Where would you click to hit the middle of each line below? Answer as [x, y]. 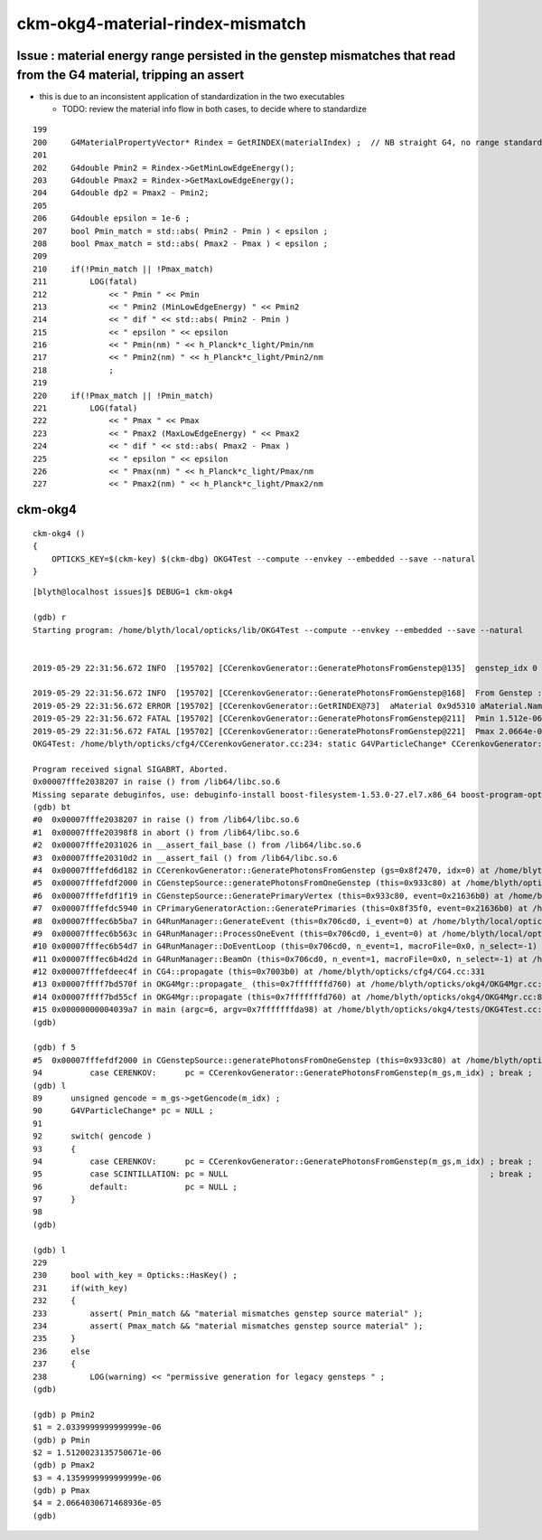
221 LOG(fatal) [85, 408]
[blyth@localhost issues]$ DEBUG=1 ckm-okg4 [133, 592]
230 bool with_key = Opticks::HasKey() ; [135, 1275]
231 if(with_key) [80, 1288]
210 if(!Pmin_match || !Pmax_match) [123, 269]
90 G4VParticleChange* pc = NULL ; [123, 1111]
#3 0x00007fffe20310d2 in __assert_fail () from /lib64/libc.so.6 [185, 858]
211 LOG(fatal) [85, 282]
